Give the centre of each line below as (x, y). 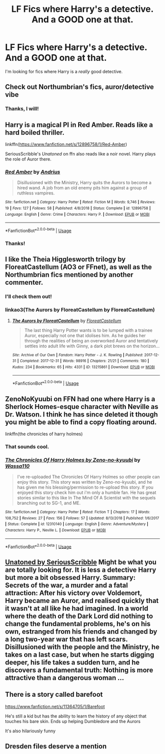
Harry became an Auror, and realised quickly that (82, 601)
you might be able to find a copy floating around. (81, 422)
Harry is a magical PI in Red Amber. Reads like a (79, 125)
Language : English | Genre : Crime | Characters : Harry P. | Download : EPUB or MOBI (77, 214)
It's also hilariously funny (30, 731)
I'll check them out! (28, 297)
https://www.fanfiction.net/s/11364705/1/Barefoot (55, 706)
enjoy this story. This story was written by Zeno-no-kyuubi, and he (84, 482)
